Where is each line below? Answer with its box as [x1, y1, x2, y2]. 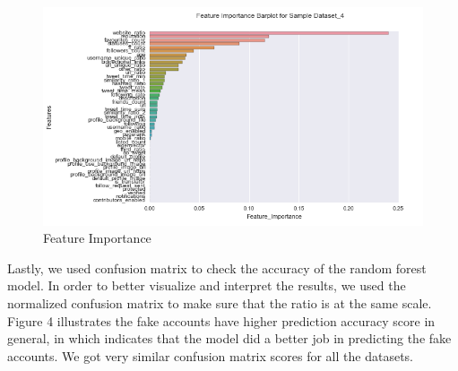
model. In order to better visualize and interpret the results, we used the [7, 276, 406, 295]
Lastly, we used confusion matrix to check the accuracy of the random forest [7, 258, 427, 277]
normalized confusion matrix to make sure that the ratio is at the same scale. [7, 294, 432, 313]
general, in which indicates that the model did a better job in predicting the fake [7, 329, 452, 348]
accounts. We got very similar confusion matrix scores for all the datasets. [7, 346, 413, 365]
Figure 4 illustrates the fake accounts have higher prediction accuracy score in [7, 311, 436, 330]
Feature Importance [43, 229, 151, 247]
